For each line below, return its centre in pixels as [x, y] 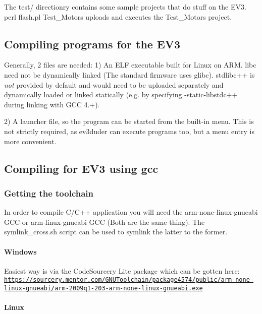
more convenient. [30, 141]
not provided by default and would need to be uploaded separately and [114, 84]
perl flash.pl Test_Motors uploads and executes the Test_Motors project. [118, 16]
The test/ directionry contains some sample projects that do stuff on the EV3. [125, 7]
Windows [20, 251]
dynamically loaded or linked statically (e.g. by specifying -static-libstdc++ [121, 95]
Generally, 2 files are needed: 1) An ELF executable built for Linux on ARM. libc [130, 65]
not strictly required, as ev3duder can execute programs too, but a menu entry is [129, 131]
